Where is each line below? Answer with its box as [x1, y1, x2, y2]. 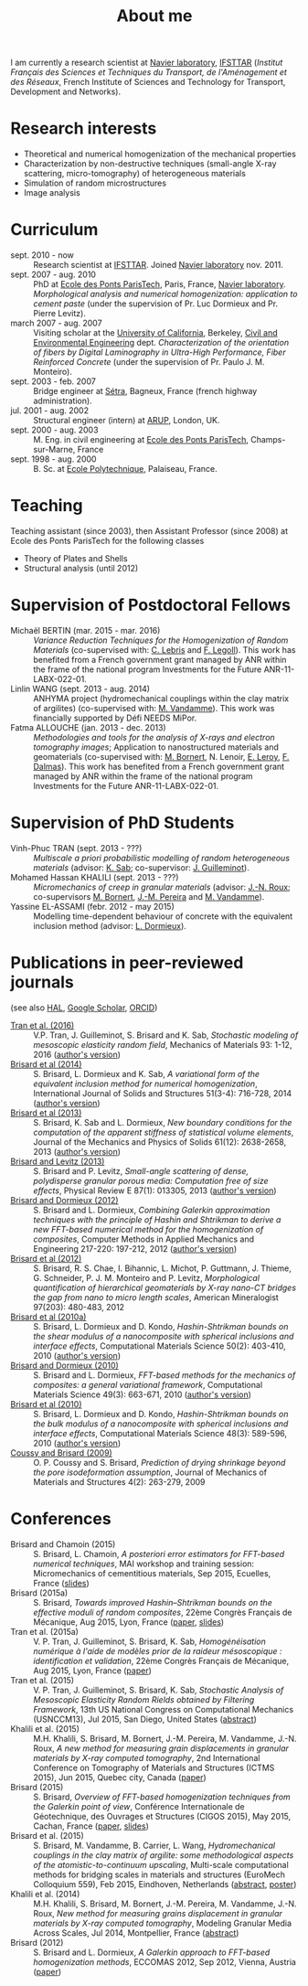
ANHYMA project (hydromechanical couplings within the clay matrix [33, 692, 290, 704]
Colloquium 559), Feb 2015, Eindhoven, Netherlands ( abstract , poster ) [33, 1878, 297, 1889]
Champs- [250, 434, 286, 445]
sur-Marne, [33, 444, 76, 455]
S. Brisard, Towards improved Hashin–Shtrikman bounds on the [33, 1596, 272, 1607]
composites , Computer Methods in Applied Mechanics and [33, 1233, 255, 1244]
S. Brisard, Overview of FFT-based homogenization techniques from [33, 1791, 291, 1802]
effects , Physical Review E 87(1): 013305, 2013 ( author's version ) [33, 1185, 277, 1196]
